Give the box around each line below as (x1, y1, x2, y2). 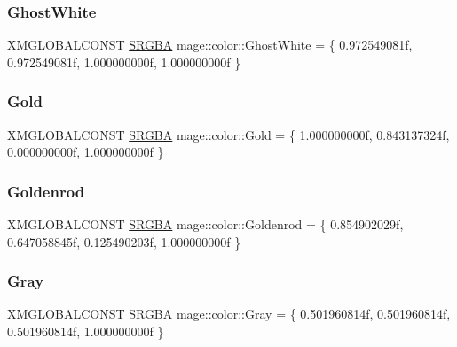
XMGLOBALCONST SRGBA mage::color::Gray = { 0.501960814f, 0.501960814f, (7, 305, 451, 323)
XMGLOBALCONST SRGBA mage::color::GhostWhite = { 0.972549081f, (7, 35, 413, 54)
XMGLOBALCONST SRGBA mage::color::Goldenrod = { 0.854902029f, (7, 215, 404, 234)
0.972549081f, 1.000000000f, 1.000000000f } (7, 52, 241, 71)
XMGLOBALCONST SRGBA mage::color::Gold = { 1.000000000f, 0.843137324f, (7, 125, 450, 143)
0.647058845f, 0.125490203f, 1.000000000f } (7, 232, 241, 251)
